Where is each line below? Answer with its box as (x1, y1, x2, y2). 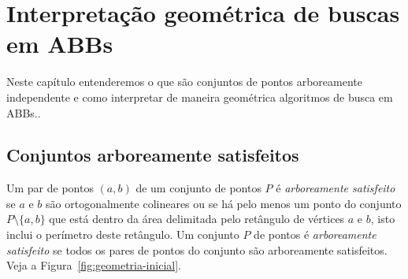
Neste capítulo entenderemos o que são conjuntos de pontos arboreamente (6, 73, 362, 90)
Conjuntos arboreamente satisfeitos (6, 143, 299, 167)
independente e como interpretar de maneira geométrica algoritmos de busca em (6, 88, 393, 105)
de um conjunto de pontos (135, 180, 261, 196)
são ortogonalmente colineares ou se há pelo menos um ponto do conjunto (46, 195, 402, 211)
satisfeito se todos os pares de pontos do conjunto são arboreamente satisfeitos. (6, 241, 388, 258)
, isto (370, 210, 395, 227)
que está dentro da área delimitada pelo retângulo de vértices (49, 210, 345, 227)
